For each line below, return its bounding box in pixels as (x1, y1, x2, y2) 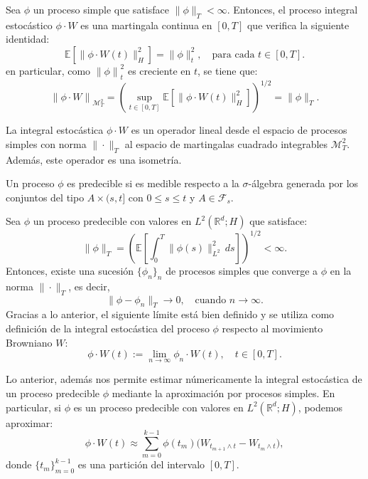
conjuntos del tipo (6, 189, 85, 204)
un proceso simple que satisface (33, 2, 169, 16)
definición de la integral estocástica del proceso (6, 320, 210, 335)
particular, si (6, 399, 61, 414)
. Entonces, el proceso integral (227, 2, 358, 16)
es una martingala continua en (80, 17, 212, 32)
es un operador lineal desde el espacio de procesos (131, 122, 347, 137)
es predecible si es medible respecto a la (67, 176, 239, 191)
